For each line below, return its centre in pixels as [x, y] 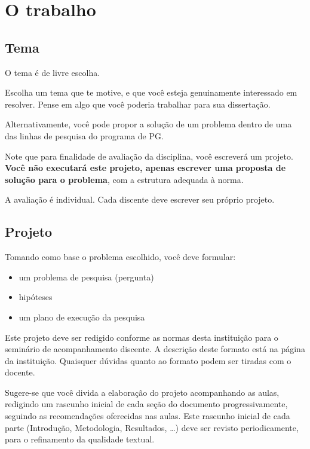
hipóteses [36, 297]
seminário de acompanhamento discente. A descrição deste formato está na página [155, 349]
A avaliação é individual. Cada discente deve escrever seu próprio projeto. [140, 199]
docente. [20, 372]
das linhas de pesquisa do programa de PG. [84, 135]
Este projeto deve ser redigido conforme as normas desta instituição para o [142, 337]
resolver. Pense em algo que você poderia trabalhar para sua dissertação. [138, 104]
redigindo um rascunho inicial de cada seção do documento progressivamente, [146, 404]
